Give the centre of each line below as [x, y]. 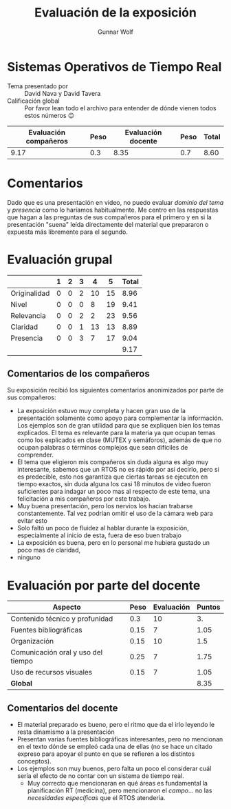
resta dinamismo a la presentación [66, 732]
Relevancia [28, 315]
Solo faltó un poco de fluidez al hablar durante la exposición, [103, 528]
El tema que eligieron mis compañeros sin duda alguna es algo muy [112, 462]
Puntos [209, 607]
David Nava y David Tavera [63, 93]
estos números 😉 [49, 115]
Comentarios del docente [63, 708]
